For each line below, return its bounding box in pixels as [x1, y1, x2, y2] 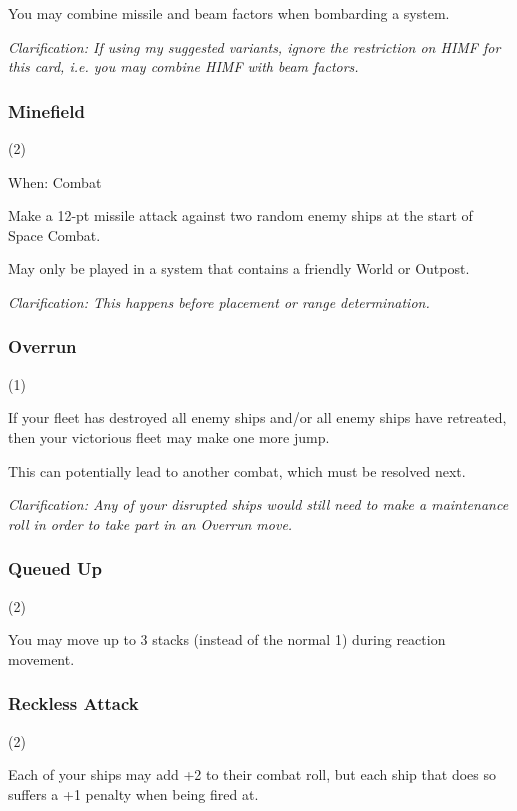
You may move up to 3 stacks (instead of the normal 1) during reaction [8, 629, 446, 650]
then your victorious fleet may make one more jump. [8, 426, 330, 447]
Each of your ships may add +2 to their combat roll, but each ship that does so [8, 764, 496, 785]
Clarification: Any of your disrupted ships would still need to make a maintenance [8, 494, 509, 515]
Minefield [8, 98, 85, 123]
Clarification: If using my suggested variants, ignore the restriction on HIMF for [8, 36, 501, 57]
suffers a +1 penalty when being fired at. [8, 783, 259, 804]
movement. [8, 648, 75, 669]
